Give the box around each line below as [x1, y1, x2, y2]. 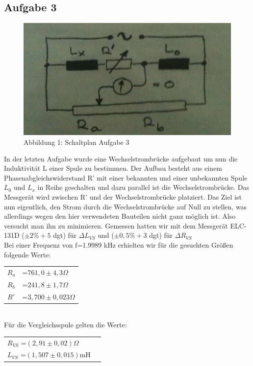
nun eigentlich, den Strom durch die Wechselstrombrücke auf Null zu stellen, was [4, 201, 247, 211]
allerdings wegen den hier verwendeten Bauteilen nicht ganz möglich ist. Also [4, 211, 236, 221]
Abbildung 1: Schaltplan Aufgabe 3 [24, 137, 129, 147]
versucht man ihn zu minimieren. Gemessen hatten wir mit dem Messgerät [4, 220, 228, 230]
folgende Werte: [4, 249, 51, 259]
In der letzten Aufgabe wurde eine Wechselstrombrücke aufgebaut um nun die [4, 153, 238, 163]
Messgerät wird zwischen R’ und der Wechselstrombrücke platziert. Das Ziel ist [4, 192, 242, 202]
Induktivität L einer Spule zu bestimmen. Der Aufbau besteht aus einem [4, 163, 222, 173]
